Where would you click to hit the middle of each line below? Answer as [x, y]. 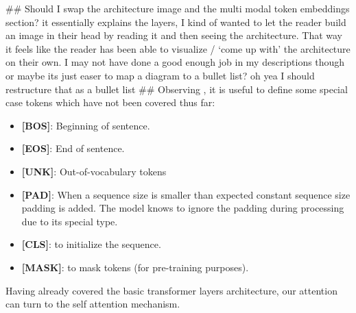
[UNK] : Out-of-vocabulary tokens [94, 171]
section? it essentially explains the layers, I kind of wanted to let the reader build [176, 22]
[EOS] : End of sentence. [73, 148]
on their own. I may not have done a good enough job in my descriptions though [175, 62]
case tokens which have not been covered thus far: [110, 102]
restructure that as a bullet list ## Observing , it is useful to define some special [177, 89]
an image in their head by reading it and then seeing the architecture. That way [174, 35]
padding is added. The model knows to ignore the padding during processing [183, 208]
